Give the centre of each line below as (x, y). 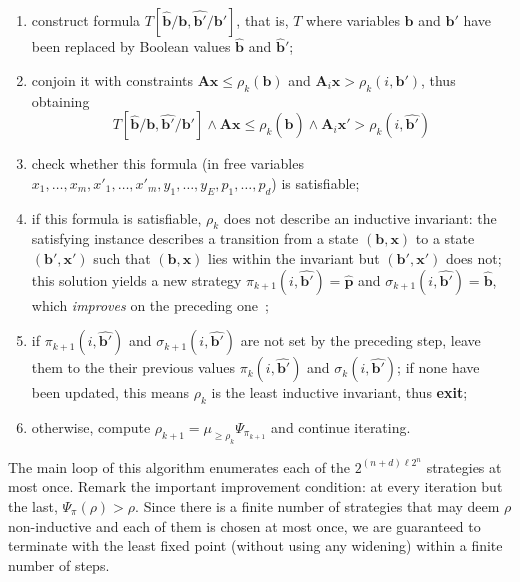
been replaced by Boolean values (131, 46)
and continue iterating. (341, 426)
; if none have (438, 367)
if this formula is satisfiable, (116, 217)
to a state (445, 238)
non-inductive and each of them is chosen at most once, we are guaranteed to (244, 525)
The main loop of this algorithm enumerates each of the (179, 466)
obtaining (60, 100)
